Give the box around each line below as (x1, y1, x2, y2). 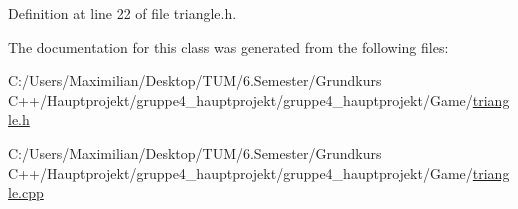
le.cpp (8, 182, 44, 203)
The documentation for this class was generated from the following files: (8, 36, 449, 57)
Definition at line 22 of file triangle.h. (8, 3, 237, 23)
